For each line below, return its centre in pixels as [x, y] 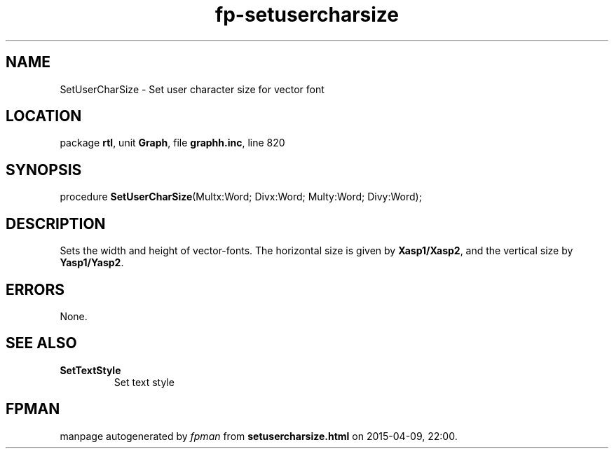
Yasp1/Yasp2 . [92, 263]
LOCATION [44, 116]
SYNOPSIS [44, 170]
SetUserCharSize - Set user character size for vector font [192, 89]
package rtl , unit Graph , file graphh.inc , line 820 [172, 143]
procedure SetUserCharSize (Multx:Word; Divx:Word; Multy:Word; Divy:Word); [241, 197]
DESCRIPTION [56, 223]
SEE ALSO [41, 343]
